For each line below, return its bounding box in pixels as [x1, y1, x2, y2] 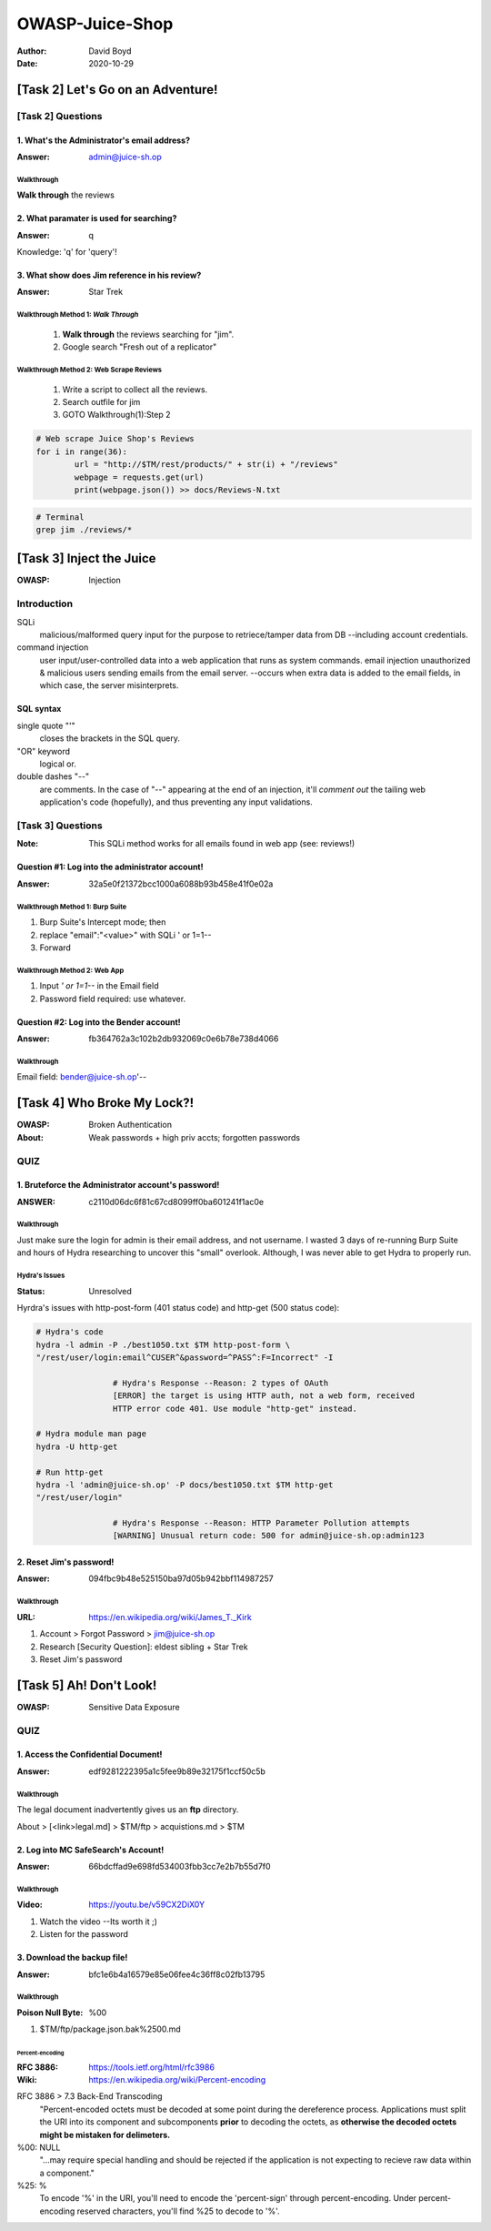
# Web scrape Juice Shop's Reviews [35, 433, 195, 444]
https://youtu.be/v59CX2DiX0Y [88, 1899, 205, 1911]
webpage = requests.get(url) [74, 472, 205, 482]
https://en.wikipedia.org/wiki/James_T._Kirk [88, 1611, 252, 1622]
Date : [16, 57, 38, 68]
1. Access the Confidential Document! [16, 1749, 163, 1760]
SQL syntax [16, 704, 62, 715]
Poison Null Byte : [16, 2007, 84, 2018]
